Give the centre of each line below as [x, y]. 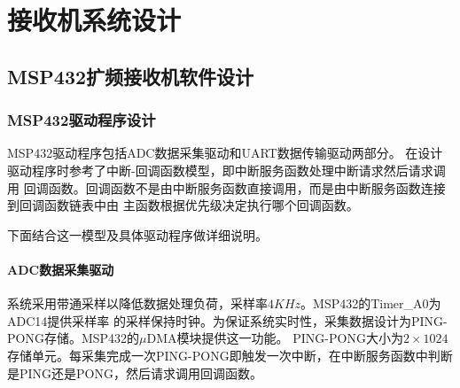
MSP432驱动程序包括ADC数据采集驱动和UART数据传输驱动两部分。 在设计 [225, 153]
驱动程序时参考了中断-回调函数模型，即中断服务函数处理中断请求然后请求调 [226, 170]
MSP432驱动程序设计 [82, 120]
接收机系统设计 [94, 20]
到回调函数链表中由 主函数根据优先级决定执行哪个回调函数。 [183, 205]
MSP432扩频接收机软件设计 [131, 76]
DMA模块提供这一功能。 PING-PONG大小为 [275, 338]
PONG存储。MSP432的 [74, 338]
